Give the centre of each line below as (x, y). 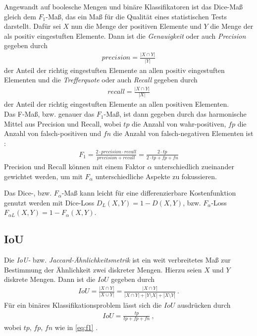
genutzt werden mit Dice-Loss (49, 202)
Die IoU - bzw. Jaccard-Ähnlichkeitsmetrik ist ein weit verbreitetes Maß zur (117, 260)
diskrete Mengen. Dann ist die (50, 279)
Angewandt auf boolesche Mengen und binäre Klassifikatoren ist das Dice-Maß (124, 6)
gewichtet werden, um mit (44, 176)
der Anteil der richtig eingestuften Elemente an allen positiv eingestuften (114, 70)
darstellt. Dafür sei (32, 26)
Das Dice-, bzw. (28, 193)
